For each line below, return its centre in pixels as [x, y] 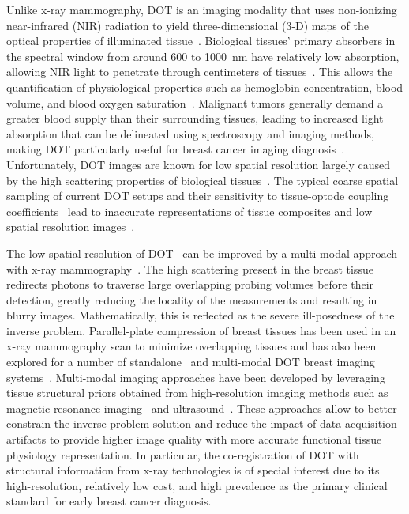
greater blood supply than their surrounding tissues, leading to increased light [195, 118]
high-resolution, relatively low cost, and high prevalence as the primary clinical [197, 485]
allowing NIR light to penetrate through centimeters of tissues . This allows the [200, 72]
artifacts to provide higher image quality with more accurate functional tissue [194, 439]
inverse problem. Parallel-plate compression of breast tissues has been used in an [201, 330]
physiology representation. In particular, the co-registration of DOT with [183, 454]
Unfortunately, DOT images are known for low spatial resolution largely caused [199, 164]
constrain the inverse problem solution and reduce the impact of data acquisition [202, 423]
